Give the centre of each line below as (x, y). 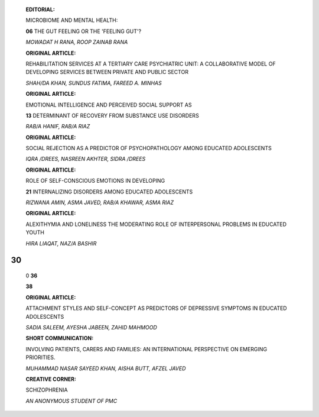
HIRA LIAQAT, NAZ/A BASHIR (61, 243)
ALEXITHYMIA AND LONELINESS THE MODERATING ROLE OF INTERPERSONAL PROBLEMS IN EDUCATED (156, 224)
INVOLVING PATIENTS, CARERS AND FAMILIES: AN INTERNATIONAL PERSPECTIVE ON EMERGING (147, 349)
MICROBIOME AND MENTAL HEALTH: (72, 20)
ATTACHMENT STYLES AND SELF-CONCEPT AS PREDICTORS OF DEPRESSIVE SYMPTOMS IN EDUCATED (156, 308)
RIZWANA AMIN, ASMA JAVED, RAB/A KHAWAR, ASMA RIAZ (100, 203)
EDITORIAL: (40, 9)
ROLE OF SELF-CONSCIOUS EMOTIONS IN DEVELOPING (95, 181)
